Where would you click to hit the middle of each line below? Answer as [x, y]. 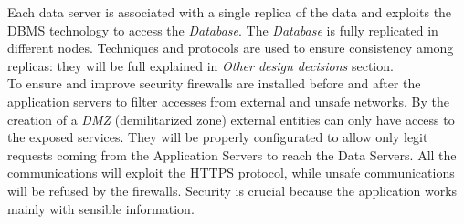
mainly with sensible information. [101, 208]
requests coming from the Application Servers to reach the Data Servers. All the [232, 154]
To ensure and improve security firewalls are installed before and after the [214, 83]
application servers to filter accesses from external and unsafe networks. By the [228, 101]
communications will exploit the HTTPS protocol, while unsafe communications [231, 173]
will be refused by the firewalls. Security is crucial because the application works [232, 190]
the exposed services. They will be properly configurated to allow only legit [218, 137]
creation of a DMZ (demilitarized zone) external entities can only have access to [231, 119]
